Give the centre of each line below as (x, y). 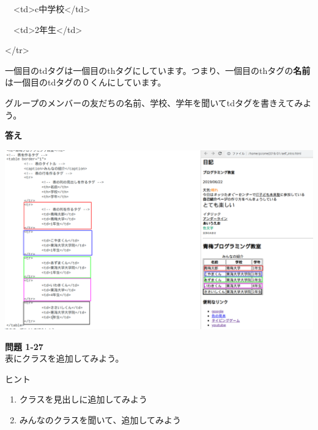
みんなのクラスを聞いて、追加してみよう (100, 420)
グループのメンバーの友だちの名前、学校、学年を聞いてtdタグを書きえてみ (154, 102)
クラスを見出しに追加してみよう (83, 399)
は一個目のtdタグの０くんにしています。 (86, 82)
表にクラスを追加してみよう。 (65, 358)
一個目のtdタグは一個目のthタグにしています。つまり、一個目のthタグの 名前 (158, 70)
